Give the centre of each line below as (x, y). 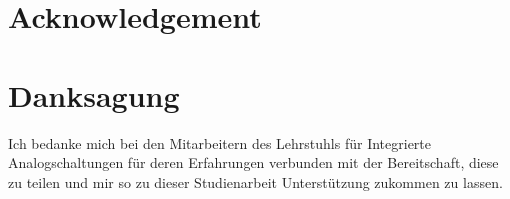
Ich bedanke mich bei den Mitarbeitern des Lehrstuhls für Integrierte (220, 142)
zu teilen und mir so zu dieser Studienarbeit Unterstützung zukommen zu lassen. (255, 181)
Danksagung (94, 94)
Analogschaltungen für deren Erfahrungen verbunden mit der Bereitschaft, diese (253, 162)
